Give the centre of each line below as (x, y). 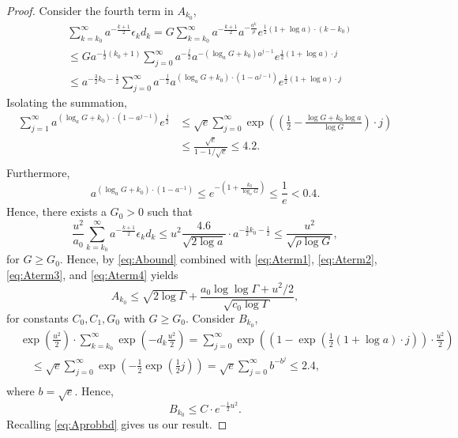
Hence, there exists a (56, 211)
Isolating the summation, (67, 102)
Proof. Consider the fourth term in (90, 10)
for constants (38, 318)
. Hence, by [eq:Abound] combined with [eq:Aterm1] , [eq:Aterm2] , (218, 259)
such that (170, 211)
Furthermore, (38, 172)
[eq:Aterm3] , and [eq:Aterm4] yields (92, 274)
